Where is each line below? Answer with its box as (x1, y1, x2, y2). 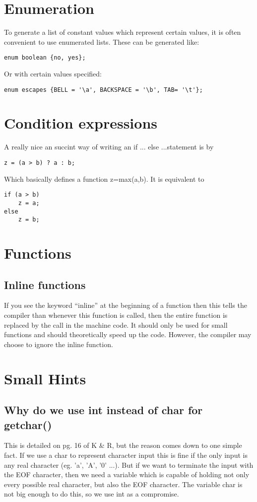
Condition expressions (4, 113, 157, 133)
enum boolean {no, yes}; (4, 54, 86, 62)
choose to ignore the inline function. (4, 339, 113, 349)
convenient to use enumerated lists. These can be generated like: (4, 36, 199, 47)
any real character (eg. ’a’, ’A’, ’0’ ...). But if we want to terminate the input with (4, 459, 254, 470)
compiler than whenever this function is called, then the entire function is (4, 309, 228, 320)
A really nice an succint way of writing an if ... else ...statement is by (4, 142, 214, 152)
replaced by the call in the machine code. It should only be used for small (4, 319, 228, 330)
